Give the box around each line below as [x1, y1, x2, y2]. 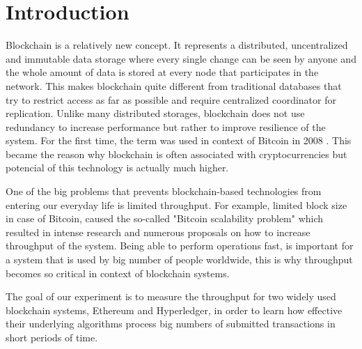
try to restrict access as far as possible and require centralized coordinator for [6, 92, 336, 107]
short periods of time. [6, 330, 98, 344]
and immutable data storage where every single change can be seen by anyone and [6, 51, 356, 65]
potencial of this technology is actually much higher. [6, 160, 229, 175]
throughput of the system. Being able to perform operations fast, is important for [6, 238, 354, 253]
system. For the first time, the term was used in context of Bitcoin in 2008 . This [6, 133, 352, 148]
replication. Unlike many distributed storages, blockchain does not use [6, 106, 305, 121]
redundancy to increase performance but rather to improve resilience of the [6, 119, 326, 134]
